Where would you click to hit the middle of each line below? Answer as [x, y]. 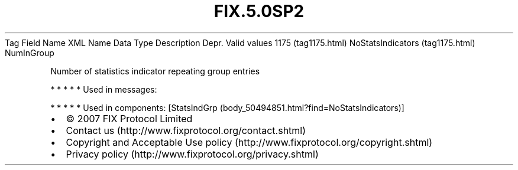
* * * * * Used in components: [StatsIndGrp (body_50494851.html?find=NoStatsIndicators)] [227, 107]
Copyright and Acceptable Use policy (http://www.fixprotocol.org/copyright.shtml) [249, 142]
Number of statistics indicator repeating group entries [155, 71]
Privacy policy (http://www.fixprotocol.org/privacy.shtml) [192, 154]
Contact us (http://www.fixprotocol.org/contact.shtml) [186, 130]
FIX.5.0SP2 [259, 11]
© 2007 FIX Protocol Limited [129, 118]
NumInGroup [30, 53]
